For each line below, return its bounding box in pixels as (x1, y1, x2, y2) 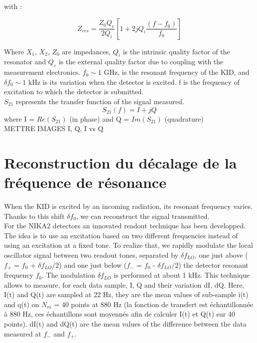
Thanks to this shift (4, 210, 65, 221)
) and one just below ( (59, 259, 127, 270)
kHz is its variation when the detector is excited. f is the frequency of (28, 76, 240, 87)
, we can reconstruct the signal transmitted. (76, 210, 210, 221)
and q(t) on (4, 299, 39, 309)
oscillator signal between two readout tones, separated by (4, 250, 179, 260)
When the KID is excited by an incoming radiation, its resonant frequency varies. (4, 201, 253, 211)
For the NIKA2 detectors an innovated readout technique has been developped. (4, 220, 246, 231)
